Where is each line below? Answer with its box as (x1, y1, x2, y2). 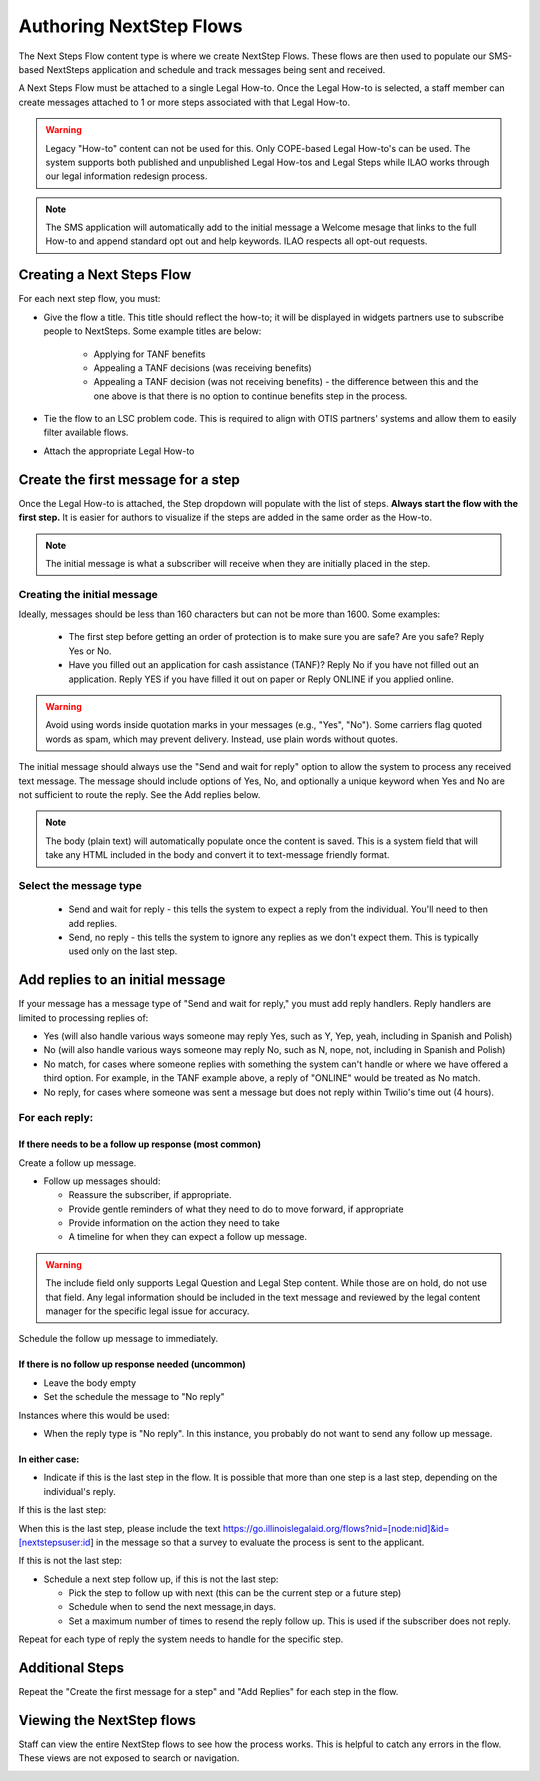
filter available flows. (43, 426, 129, 439)
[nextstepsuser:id (18, 1536, 91, 1548)
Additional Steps (18, 1660, 125, 1677)
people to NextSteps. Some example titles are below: (43, 325, 262, 337)
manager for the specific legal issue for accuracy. (45, 1305, 250, 1317)
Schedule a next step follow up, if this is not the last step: (43, 1573, 279, 1585)
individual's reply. (43, 1485, 117, 1497)
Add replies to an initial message (18, 971, 226, 989)
